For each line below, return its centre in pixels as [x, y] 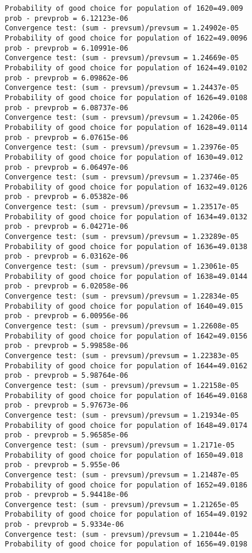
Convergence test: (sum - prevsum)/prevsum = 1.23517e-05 [122, 207]
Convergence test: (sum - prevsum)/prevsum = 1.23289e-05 [122, 237]
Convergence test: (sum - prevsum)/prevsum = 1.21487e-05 [122, 475]
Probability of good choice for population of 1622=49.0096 [126, 38]
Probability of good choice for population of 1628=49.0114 [126, 127]
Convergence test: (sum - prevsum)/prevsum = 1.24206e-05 [122, 118]
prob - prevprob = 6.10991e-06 [67, 48]
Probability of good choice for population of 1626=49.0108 [126, 97]
